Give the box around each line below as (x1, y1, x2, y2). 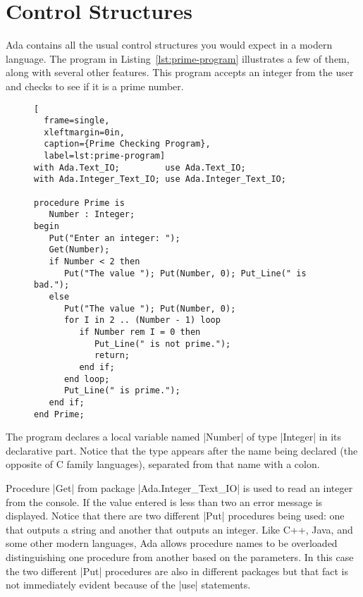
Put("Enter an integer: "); (49, 233, 180, 243)
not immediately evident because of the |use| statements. (6, 577, 251, 592)
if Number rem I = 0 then (79, 326, 201, 337)
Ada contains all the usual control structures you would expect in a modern (6, 37, 333, 52)
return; (94, 350, 130, 361)
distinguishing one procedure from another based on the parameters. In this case (6, 549, 354, 564)
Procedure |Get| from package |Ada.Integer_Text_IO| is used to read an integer (6, 481, 353, 495)
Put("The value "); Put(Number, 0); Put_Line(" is (63, 268, 307, 278)
